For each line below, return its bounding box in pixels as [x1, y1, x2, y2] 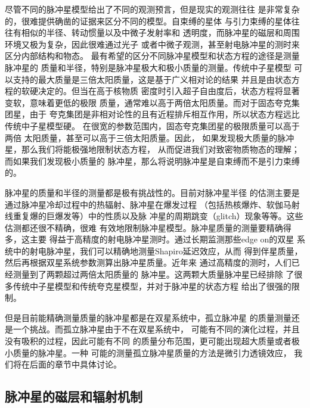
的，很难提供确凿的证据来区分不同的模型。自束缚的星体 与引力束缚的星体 [5, 14, 292, 27]
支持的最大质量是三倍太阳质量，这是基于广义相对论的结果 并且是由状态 [13, 73, 292, 85]
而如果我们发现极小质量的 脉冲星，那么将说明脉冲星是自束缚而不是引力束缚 [5, 154, 300, 167]
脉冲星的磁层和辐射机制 [5, 387, 142, 406]
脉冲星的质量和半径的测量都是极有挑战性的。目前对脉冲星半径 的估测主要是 [5, 186, 300, 198]
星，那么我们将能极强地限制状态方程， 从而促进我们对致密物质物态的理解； [5, 143, 300, 155]
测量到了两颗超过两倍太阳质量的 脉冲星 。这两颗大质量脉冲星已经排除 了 [13, 268, 294, 281]
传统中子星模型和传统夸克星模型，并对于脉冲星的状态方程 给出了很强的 [13, 279, 292, 292]
